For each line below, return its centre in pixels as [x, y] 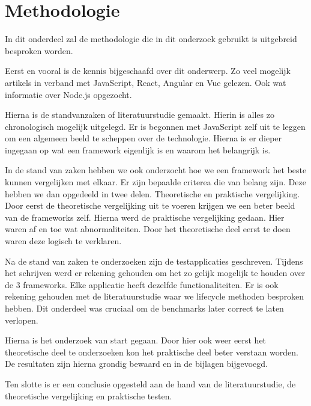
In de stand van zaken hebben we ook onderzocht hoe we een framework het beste [156, 170]
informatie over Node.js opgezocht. [68, 94]
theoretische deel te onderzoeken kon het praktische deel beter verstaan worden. [152, 352]
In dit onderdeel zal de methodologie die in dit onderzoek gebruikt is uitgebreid [151, 39]
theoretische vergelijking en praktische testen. [89, 395]
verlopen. [22, 320]
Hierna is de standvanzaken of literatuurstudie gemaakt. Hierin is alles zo [140, 115]
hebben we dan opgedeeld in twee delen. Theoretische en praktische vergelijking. [152, 193]
